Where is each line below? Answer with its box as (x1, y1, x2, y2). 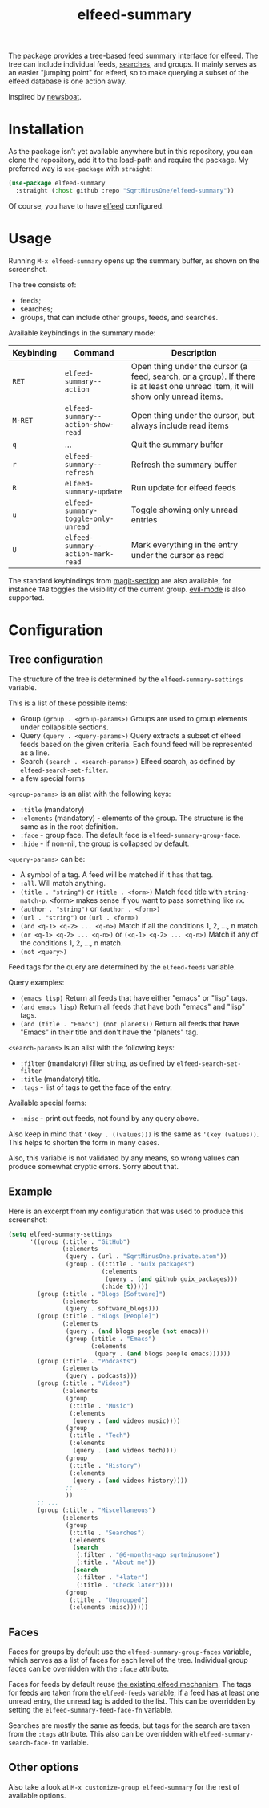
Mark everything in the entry (130, 539, 239, 551)
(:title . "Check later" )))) (76, 1581, 174, 1589)
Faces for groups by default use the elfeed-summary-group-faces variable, (8, 1647, 252, 1656)
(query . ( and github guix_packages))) (105, 1274, 239, 1283)
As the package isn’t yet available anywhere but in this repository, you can (8, 147, 254, 156)
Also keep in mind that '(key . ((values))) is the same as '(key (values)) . (8, 1129, 259, 1139)
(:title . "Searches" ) (69, 1529, 146, 1537)
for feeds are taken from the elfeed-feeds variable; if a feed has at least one (8, 1688, 259, 1698)
